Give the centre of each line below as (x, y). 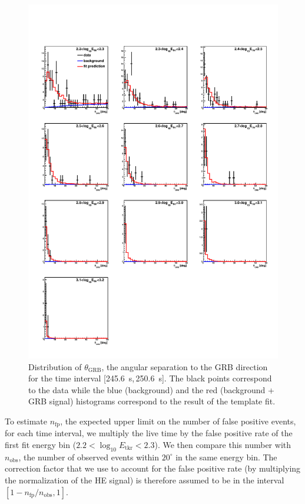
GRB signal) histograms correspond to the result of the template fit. (152, 401)
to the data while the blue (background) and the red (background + (151, 389)
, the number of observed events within (89, 457)
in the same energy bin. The (226, 457)
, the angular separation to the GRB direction (185, 366)
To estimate (26, 421)
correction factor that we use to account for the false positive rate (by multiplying (153, 468)
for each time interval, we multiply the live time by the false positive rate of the (149, 433)
